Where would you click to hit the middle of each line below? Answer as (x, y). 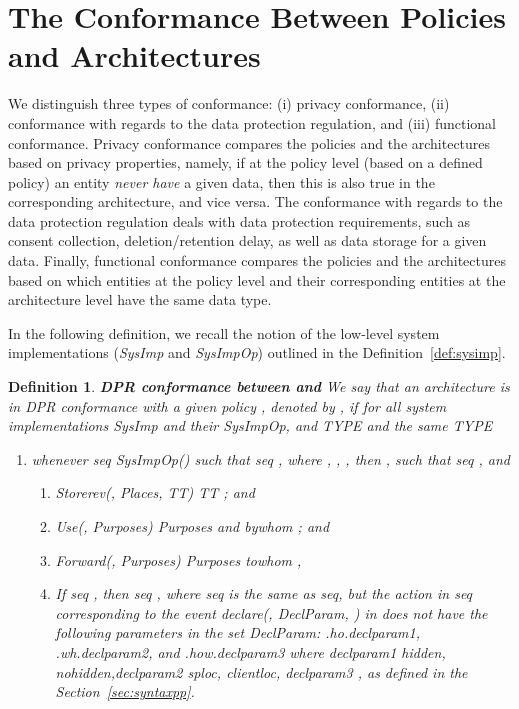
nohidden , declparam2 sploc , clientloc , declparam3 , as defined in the (261, 671)
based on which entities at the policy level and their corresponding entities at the (257, 279)
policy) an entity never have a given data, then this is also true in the (221, 181)
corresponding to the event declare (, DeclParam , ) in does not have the (271, 612)
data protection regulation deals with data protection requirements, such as (239, 220)
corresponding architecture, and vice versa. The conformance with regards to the (255, 201)
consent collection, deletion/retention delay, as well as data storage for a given (247, 240)
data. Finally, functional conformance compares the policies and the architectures (257, 260)
